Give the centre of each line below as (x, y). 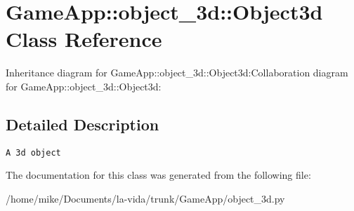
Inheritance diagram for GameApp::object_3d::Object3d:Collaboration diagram (177, 73)
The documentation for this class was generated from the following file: (158, 175)
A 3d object (33, 152)
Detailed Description (83, 124)
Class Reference (84, 39)
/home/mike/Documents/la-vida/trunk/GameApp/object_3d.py (145, 198)
